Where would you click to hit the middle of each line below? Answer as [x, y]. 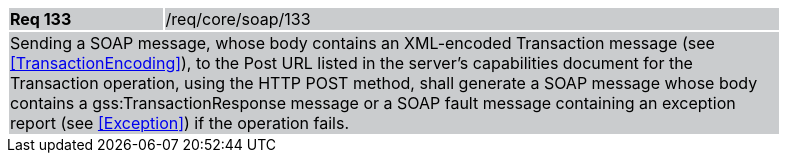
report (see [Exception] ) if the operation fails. [180, 123]
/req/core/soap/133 [238, 19]
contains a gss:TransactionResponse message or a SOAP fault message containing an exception [373, 103]
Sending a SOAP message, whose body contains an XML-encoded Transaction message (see [362, 43]
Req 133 [41, 19]
